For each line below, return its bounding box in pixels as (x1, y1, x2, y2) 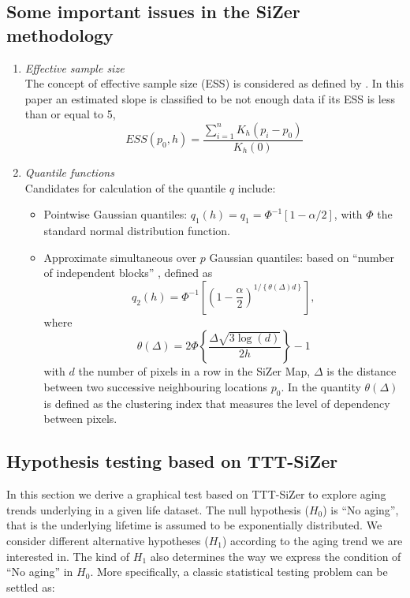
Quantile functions (24, 164, 114, 180)
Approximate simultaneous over (43, 249, 197, 265)
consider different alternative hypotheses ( (6, 532, 209, 548)
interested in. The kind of (6, 548, 130, 564)
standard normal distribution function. (43, 222, 230, 238)
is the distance (326, 363, 397, 379)
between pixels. (43, 410, 117, 427)
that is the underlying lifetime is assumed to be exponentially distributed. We (6, 517, 382, 533)
